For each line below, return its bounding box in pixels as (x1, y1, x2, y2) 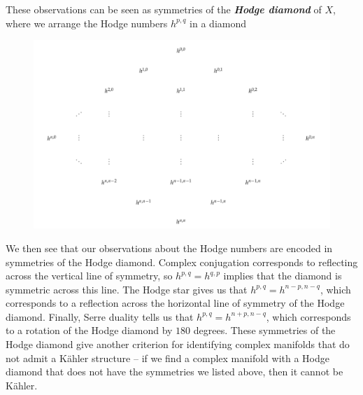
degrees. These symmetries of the (193, 323, 336, 338)
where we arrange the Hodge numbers (6, 15, 168, 30)
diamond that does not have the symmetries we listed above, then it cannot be (6, 364, 343, 379)
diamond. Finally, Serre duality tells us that (6, 309, 194, 324)
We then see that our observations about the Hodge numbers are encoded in (6, 240, 333, 255)
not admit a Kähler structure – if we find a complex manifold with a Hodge (6, 350, 329, 365)
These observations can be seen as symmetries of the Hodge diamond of (6, 2, 322, 16)
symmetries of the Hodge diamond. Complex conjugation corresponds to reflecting (6, 254, 358, 269)
